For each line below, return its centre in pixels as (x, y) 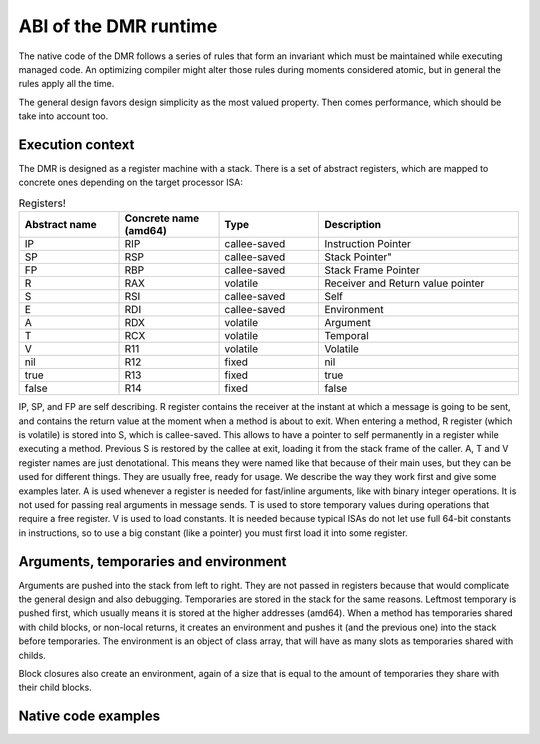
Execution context (76, 144)
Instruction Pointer (368, 244)
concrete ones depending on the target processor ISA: (131, 182)
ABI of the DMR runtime (118, 26)
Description (353, 225)
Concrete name (162, 218)
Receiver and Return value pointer (404, 283)
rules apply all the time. (66, 84)
